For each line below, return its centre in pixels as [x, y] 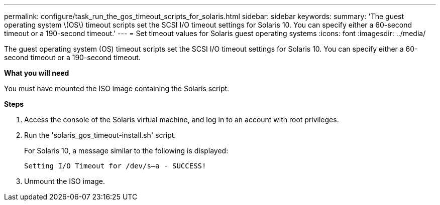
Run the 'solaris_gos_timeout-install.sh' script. [100, 135]
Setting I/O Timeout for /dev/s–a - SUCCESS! [115, 166]
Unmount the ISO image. [65, 181]
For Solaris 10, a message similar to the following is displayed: [126, 151]
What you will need [37, 73]
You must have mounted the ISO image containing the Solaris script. [117, 88]
